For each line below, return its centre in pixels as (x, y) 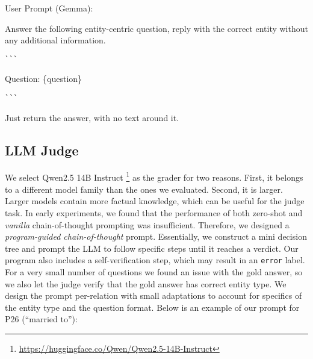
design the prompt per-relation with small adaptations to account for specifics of (153, 295)
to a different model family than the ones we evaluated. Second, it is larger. (144, 189)
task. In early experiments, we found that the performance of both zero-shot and (154, 212)
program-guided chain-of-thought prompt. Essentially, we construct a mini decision (156, 236)
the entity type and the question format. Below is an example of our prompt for (152, 307)
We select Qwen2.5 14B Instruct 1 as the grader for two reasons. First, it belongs (154, 176)
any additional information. (55, 40)
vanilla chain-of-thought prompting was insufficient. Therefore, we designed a (147, 224)
